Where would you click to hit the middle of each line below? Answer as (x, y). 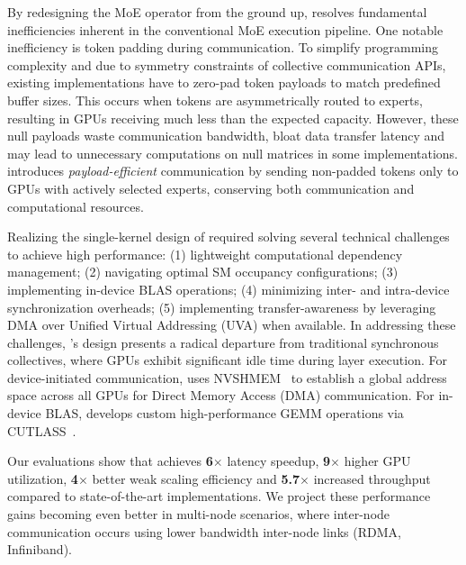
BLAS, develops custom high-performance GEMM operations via (224, 413)
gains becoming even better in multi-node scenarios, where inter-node (199, 514)
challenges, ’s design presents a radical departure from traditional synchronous (223, 342)
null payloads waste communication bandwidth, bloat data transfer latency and (226, 136)
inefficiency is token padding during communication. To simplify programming (223, 47)
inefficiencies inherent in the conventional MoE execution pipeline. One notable (225, 29)
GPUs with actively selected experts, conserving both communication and (211, 188)
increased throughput (372, 478)
